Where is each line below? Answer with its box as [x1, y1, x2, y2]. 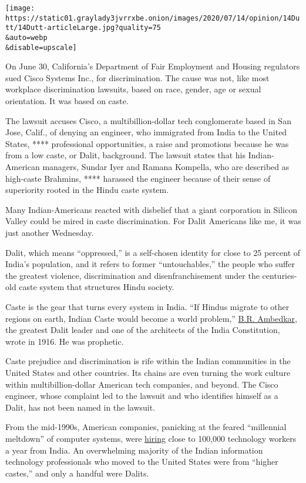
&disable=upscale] [5, 43, 77, 52]
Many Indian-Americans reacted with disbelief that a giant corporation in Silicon [5, 203, 297, 215]
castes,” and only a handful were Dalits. [5, 467, 149, 479]
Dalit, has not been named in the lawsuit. [5, 401, 156, 413]
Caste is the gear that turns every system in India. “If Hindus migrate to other [5, 300, 290, 312]
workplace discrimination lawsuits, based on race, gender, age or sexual [5, 83, 261, 95]
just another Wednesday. [5, 226, 94, 238]
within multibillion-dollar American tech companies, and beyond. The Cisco [5, 378, 278, 390]
